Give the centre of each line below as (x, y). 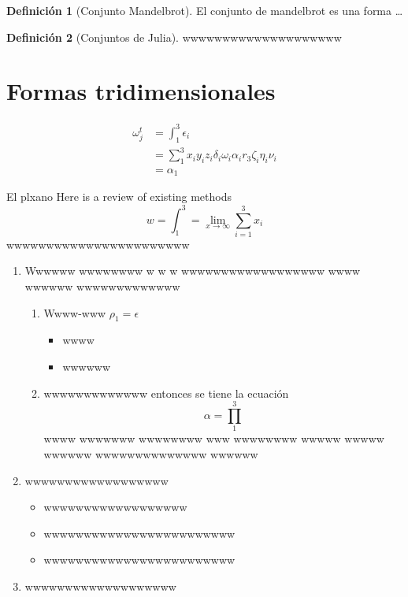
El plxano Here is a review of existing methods (119, 197)
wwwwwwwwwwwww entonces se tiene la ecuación (166, 393)
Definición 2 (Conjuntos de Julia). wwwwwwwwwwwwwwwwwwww (174, 37)
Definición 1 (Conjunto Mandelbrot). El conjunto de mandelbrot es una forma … (205, 10)
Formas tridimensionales (141, 91)
